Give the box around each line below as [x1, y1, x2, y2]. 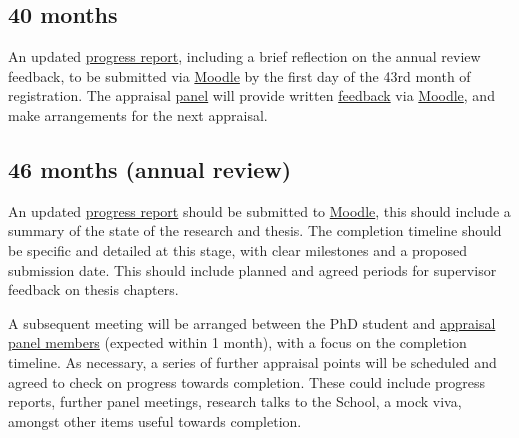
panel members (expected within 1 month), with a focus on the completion [8, 332, 467, 353]
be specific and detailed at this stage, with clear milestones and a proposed [8, 239, 468, 260]
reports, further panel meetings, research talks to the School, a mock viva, [8, 391, 462, 412]
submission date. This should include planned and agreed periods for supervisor [8, 259, 497, 280]
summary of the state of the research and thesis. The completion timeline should [8, 220, 502, 241]
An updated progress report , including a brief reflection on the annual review [8, 46, 481, 67]
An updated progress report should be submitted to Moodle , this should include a [8, 200, 511, 221]
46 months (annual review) [8, 153, 292, 184]
